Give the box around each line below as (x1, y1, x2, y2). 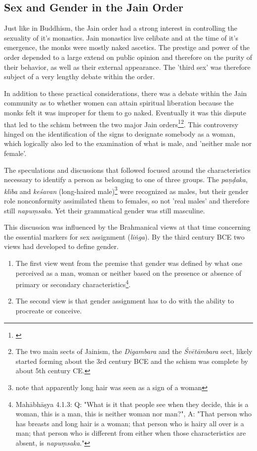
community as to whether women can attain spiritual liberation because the (4, 98, 234, 108)
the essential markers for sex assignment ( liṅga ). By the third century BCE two (4, 231, 245, 242)
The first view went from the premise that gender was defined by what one (15, 257, 242, 268)
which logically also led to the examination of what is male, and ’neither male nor (4, 138, 252, 149)
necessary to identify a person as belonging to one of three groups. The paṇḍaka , (4, 174, 248, 185)
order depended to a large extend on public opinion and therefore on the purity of (4, 51, 252, 62)
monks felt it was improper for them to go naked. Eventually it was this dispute (4, 107, 246, 117)
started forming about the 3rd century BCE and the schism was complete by (15, 355, 249, 366)
